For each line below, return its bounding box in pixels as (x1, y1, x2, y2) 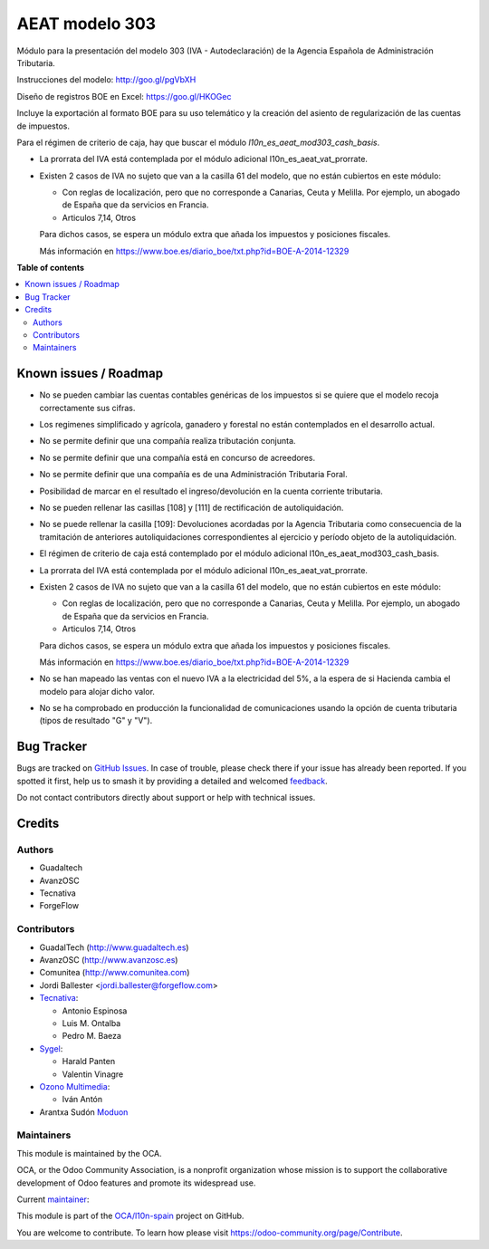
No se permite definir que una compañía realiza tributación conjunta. (39, 436, 296, 447)
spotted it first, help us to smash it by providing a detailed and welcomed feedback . (16, 775, 328, 786)
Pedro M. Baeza (62, 1031, 122, 1042)
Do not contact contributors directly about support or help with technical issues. (16, 793, 316, 803)
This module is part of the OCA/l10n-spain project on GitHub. (16, 1210, 244, 1222)
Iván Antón (62, 1094, 103, 1105)
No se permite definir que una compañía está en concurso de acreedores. (39, 452, 316, 463)
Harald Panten (62, 1056, 116, 1067)
